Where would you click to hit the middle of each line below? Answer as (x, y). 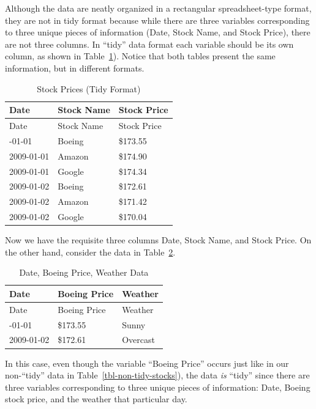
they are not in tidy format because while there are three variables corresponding (157, 20)
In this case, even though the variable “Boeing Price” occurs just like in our (147, 363)
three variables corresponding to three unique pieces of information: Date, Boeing (158, 387)
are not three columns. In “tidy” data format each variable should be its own (149, 44)
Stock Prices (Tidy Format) (89, 88)
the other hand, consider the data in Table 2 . (90, 252)
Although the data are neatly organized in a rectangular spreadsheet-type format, (158, 8)
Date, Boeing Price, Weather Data (84, 272)
